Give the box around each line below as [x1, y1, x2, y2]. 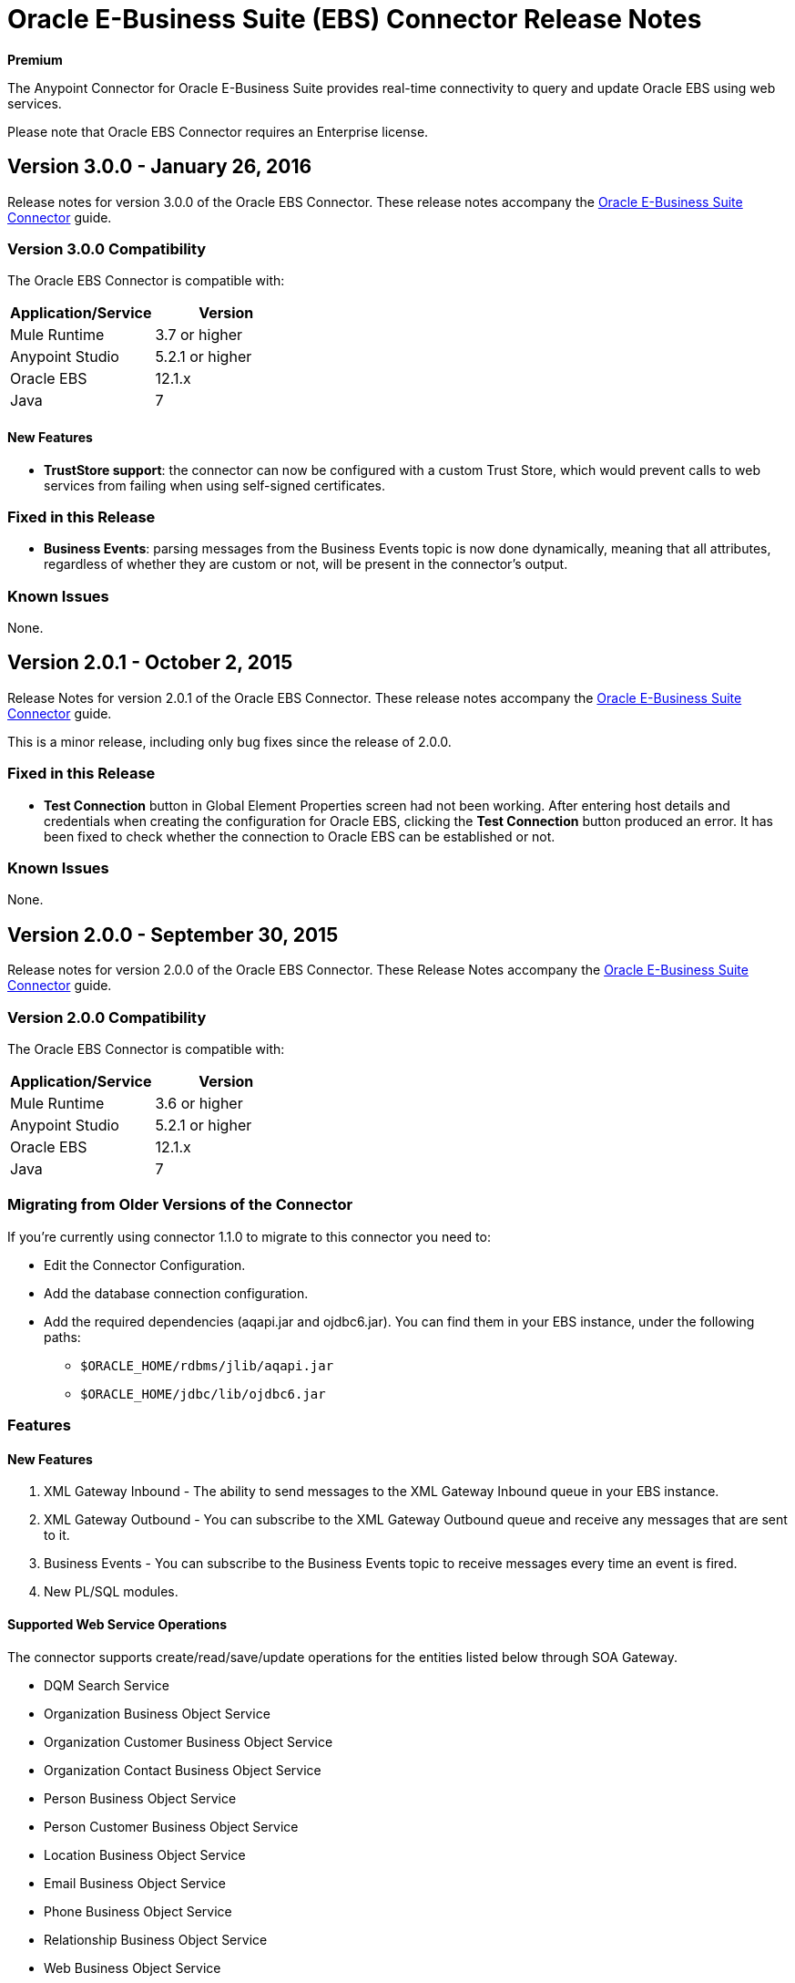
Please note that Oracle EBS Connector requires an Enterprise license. [7, 123, 429, 139]
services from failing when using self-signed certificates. [44, 477, 386, 493]
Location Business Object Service [44, 1846, 246, 1863]
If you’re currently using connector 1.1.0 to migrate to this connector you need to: [7, 1228, 491, 1245]
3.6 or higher [155, 1094, 243, 1112]
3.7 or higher [155, 325, 243, 345]
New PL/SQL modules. [44, 1584, 178, 1600]
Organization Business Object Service [44, 1705, 270, 1721]
